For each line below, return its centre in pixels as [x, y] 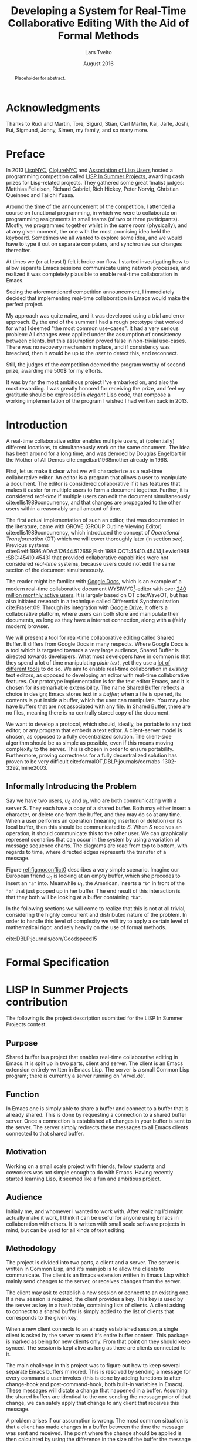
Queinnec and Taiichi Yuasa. [40, 195]
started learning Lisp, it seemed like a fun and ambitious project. [84, 1179]
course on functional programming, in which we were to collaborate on [91, 213]
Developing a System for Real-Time [98, 11]
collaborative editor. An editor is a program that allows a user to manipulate [97, 478]
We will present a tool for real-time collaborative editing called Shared [90, 638]
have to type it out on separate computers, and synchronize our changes [94, 244]
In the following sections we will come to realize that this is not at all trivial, [96, 909]
